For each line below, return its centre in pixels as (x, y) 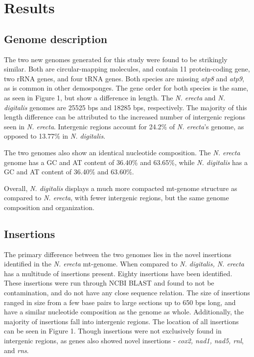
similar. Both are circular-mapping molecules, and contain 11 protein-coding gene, (127, 69)
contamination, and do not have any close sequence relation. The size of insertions (127, 293)
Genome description (56, 38)
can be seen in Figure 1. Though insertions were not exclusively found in (113, 331)
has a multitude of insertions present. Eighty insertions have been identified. (118, 273)
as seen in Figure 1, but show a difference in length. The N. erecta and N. (115, 97)
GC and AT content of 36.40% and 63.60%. (69, 172)
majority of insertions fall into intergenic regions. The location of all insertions (121, 321)
